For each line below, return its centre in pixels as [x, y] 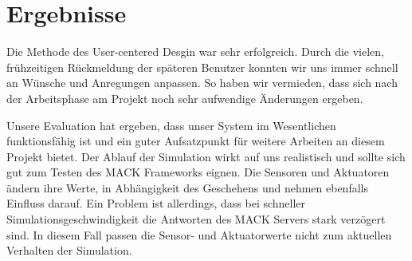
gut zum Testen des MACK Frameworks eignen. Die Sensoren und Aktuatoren [198, 172]
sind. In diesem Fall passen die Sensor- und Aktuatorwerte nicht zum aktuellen [199, 234]
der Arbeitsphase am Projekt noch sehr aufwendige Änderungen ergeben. [185, 98]
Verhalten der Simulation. [69, 250]
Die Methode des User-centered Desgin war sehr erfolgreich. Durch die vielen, [196, 51]
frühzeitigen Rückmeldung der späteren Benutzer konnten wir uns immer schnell [202, 67]
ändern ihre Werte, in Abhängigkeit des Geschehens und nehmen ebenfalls [187, 187]
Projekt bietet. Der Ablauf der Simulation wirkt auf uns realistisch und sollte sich [206, 156]
